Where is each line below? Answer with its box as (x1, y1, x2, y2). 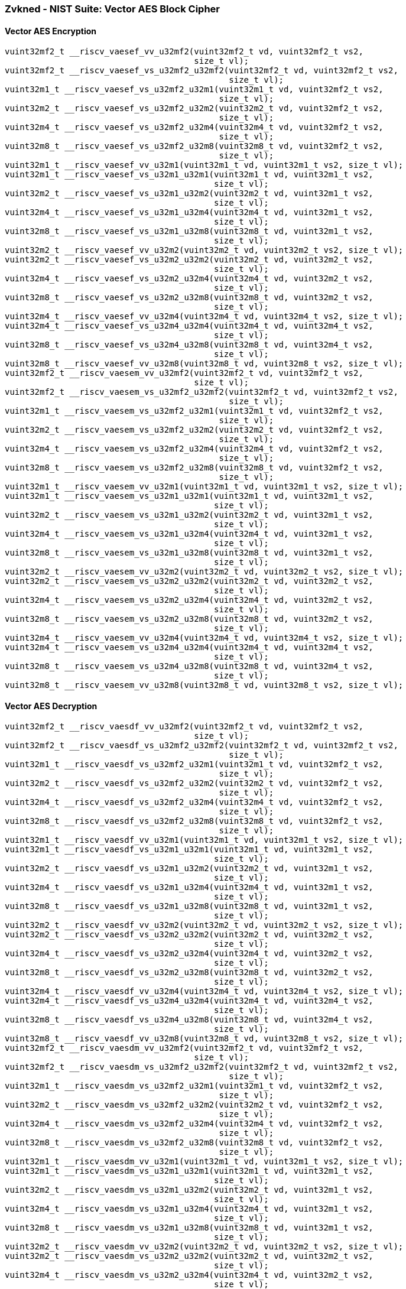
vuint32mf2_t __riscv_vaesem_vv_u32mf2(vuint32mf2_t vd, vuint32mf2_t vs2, (5, 368, 363, 378)
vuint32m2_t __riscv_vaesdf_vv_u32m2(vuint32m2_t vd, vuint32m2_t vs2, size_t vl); (5, 920, 404, 930)
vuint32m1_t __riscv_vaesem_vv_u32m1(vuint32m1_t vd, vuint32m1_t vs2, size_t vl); (5, 482, 404, 492)
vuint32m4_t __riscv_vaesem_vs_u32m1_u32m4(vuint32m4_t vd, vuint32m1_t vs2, (5, 529, 373, 539)
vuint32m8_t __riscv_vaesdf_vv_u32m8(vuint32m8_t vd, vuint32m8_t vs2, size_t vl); (5, 1034, 404, 1044)
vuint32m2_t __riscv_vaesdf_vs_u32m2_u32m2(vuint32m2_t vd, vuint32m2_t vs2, (5, 930, 373, 940)
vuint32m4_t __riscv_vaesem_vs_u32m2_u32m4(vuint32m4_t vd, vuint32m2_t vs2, (5, 595, 373, 605)
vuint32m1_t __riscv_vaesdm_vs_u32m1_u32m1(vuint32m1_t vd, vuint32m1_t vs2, (5, 1166, 373, 1176)
